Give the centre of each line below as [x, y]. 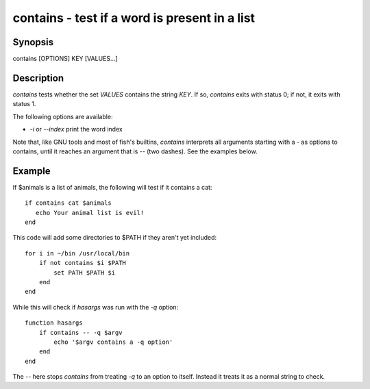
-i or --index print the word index [76, 129]
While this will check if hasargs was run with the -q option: [96, 307]
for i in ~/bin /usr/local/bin [77, 253]
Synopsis [33, 42]
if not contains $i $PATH [83, 263]
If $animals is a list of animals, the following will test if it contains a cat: [112, 187]
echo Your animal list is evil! [90, 213]
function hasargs [54, 323]
